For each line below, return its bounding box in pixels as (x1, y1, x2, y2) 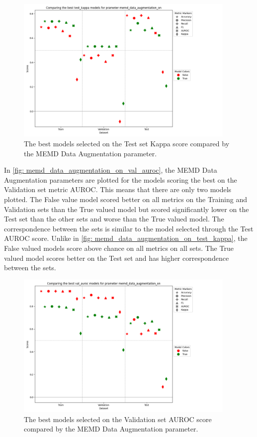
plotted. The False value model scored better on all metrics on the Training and (4, 194, 248, 204)
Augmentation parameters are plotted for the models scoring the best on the (4, 174, 237, 185)
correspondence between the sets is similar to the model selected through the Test (4, 223, 254, 233)
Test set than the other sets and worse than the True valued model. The (4, 214, 224, 224)
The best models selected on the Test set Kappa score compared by (24, 138, 230, 148)
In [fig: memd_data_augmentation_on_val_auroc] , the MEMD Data (4, 165, 217, 175)
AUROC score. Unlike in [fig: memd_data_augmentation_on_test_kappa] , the (4, 233, 248, 243)
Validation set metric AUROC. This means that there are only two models (4, 184, 232, 195)
